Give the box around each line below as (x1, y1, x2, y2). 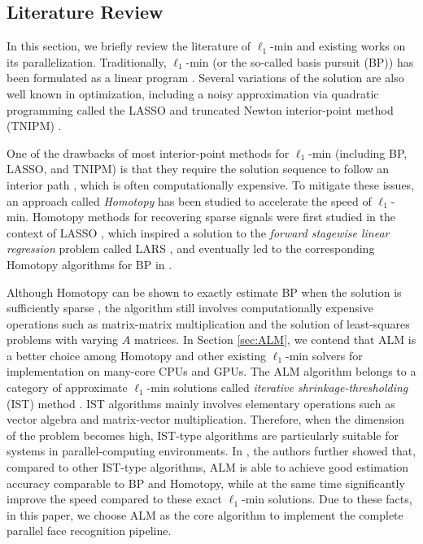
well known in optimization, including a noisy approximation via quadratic (7, 85, 379, 102)
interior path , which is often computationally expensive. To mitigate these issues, (7, 176, 415, 193)
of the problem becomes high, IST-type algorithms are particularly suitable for (7, 426, 399, 443)
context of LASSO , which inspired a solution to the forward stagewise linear (7, 224, 390, 241)
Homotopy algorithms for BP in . (7, 255, 172, 272)
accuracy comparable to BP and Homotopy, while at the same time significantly (7, 474, 405, 491)
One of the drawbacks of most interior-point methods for (7, 144, 290, 161)
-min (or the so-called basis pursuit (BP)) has (185, 53, 414, 70)
